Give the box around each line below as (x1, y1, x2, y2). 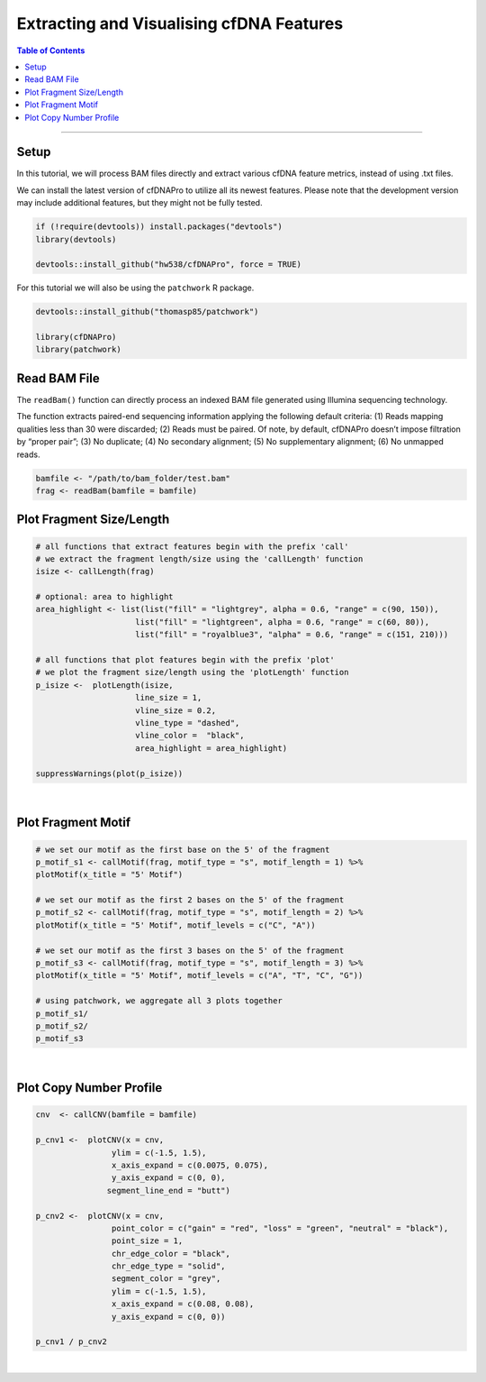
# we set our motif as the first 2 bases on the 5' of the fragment (35, 895, 345, 905)
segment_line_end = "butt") (106, 1185, 231, 1195)
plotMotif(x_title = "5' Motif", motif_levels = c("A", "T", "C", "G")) (35, 970, 364, 981)
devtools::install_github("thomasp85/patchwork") (35, 307, 259, 317)
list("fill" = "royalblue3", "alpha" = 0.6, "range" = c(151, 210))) (135, 629, 449, 640)
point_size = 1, (111, 1236, 184, 1246)
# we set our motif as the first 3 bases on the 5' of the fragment (35, 945, 345, 956)
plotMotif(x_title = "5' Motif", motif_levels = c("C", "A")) (35, 920, 316, 930)
